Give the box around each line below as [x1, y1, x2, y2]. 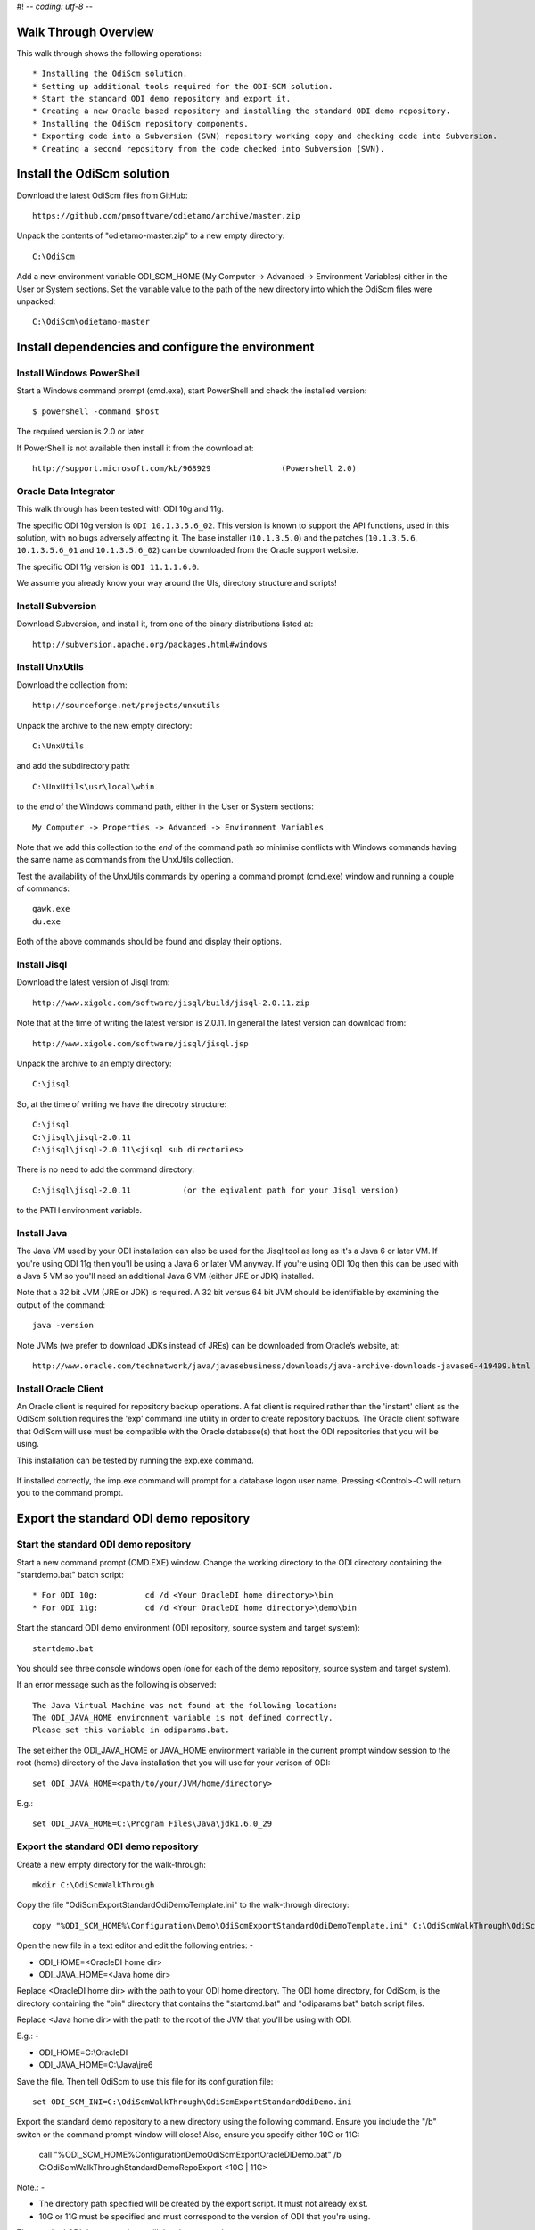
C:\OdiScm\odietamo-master [32, 317, 151, 327]
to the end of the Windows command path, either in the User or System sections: [16, 801, 314, 812]
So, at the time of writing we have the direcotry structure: [16, 1098, 227, 1110]
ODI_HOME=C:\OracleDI [38, 2047, 128, 2058]
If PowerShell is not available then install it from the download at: [16, 442, 254, 453]
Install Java [16, 1226, 68, 1239]
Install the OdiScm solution [16, 166, 169, 182]
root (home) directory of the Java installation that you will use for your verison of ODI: [16, 1757, 331, 1768]
